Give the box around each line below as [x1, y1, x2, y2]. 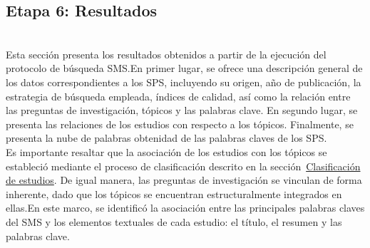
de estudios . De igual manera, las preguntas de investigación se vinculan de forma [6, 172, 362, 187]
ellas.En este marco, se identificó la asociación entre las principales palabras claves [6, 200, 365, 215]
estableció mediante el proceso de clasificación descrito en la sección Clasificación [6, 158, 361, 173]
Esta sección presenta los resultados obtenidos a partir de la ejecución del [6, 46, 327, 61]
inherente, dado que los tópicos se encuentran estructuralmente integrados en [6, 186, 342, 201]
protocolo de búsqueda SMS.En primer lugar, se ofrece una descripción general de [6, 61, 363, 76]
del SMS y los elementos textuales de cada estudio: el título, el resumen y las [6, 214, 342, 229]
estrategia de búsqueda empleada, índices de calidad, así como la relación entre [6, 88, 351, 103]
